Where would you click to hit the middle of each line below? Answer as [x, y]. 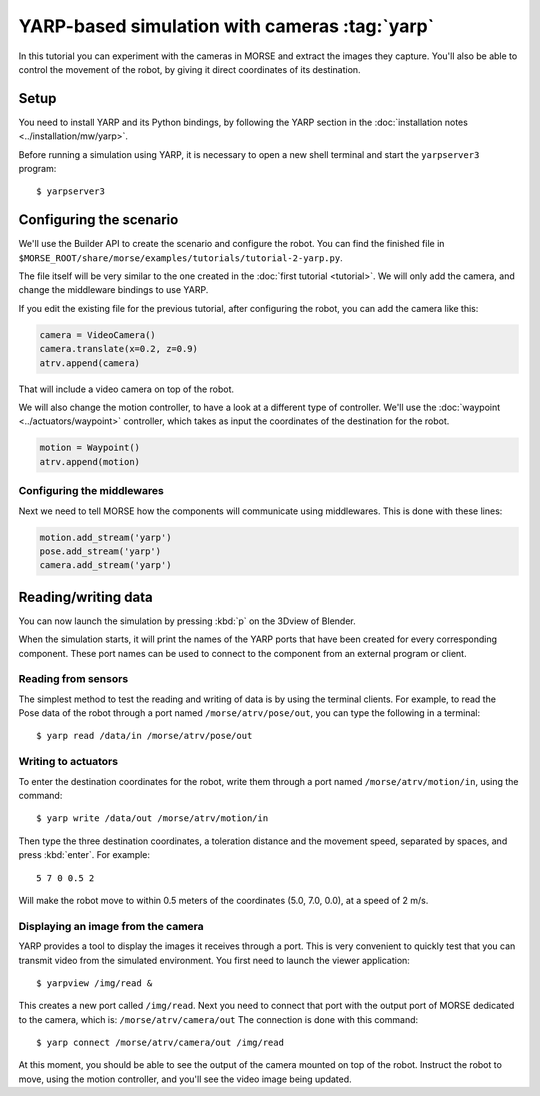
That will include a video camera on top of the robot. [126, 389]
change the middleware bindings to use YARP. [113, 290]
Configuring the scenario [98, 220]
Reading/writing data [86, 596]
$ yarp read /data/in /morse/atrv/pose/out [144, 736]
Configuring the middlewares [91, 491]
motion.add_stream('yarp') [105, 537]
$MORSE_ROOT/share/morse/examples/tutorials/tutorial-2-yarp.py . [181, 257]
